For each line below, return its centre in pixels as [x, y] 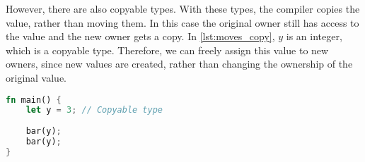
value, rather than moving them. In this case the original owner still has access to [182, 22]
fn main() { [34, 100]
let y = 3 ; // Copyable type [94, 110]
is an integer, [314, 36]
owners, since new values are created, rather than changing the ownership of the [179, 64]
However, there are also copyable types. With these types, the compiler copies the [183, 8]
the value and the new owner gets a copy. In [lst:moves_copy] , [140, 36]
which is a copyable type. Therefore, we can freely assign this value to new [167, 50]
